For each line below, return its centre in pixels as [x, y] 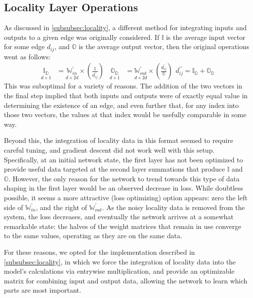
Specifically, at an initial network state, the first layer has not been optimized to [124, 159]
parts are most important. [43, 290]
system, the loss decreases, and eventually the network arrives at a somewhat [119, 217]
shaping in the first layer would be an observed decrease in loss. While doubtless [124, 188]
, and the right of [61, 207]
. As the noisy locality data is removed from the [173, 207]
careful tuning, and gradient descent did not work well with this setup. [109, 150]
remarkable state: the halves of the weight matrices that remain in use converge [123, 226]
